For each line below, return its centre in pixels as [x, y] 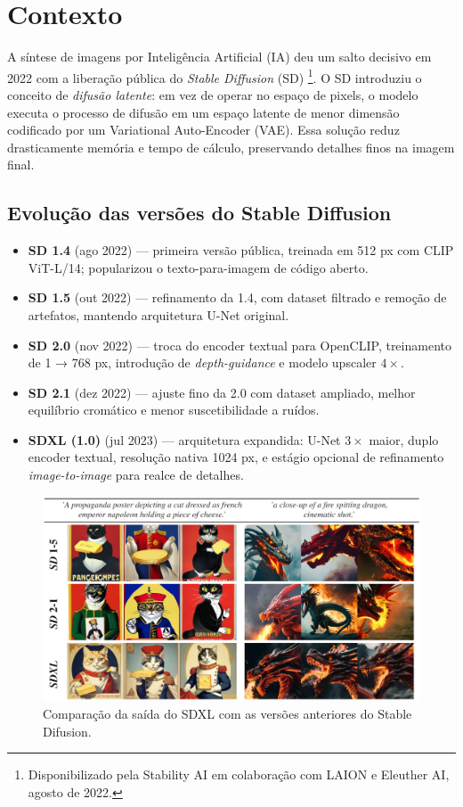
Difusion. [67, 731]
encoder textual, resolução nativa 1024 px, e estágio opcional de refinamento [236, 457]
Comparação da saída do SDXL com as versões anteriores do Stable [227, 714]
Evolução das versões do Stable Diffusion [199, 213]
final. [21, 165]
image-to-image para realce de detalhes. [136, 475]
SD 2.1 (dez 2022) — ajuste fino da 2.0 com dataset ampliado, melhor [222, 392]
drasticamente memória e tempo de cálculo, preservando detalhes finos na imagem [231, 147]
